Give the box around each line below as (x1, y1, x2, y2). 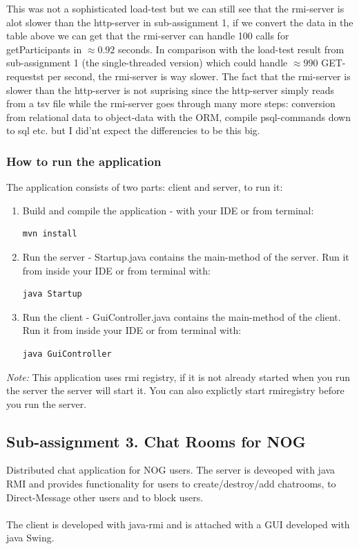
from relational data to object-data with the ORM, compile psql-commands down (6, 109, 351, 124)
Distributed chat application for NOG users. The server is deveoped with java (6, 463, 336, 477)
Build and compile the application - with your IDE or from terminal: (22, 203, 314, 217)
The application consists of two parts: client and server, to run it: (6, 180, 283, 194)
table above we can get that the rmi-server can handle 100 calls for (6, 28, 289, 43)
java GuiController (22, 348, 112, 359)
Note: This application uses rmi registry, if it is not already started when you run (6, 369, 351, 384)
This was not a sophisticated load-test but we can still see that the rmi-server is (6, 1, 345, 15)
